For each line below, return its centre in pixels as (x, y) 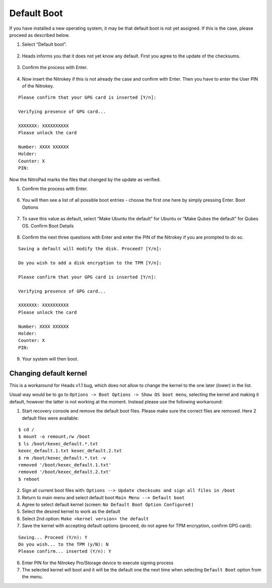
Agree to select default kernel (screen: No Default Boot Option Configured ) (108, 504)
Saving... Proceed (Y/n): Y (53, 537)
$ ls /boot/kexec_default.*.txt (58, 444)
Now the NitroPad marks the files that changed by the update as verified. (85, 180)
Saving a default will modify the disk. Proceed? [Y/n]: (90, 249)
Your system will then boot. (50, 359)
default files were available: (50, 418)
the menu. (32, 577)
